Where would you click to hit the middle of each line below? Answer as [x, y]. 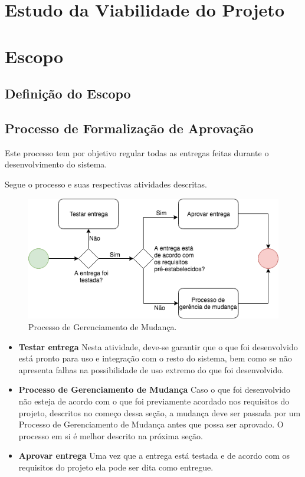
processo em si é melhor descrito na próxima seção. [111, 435]
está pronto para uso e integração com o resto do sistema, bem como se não [155, 358]
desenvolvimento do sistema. [56, 164]
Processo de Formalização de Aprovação [129, 128]
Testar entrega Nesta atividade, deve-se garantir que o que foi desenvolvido [158, 346]
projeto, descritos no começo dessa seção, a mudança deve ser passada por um [160, 412]
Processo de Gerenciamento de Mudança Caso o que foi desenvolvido [154, 389]
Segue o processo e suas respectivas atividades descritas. [106, 184]
